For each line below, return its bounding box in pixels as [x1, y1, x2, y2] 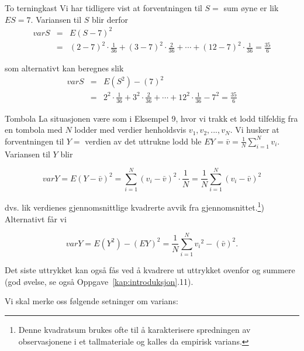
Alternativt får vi [5, 212, 67, 225]
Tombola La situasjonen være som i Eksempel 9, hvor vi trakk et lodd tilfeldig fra [5, 112, 298, 124]
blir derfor [91, 13, 128, 25]
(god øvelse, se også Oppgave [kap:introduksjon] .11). [5, 275, 194, 287]
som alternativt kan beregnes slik [5, 62, 124, 74]
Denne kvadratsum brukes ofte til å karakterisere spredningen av [18, 324, 251, 336]
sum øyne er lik [223, 2, 279, 13]
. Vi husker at [230, 123, 279, 136]
